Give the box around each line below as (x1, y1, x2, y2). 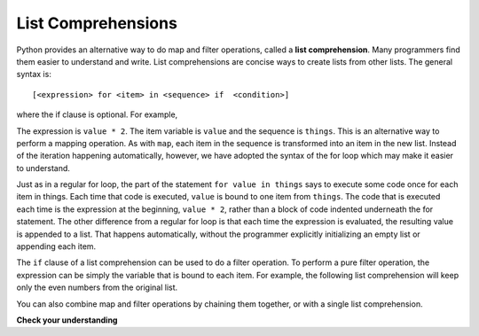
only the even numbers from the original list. (16, 282, 178, 293)
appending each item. (16, 241, 97, 252)
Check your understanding (16, 315, 118, 325)
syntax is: (16, 69, 52, 80)
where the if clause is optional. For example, (16, 109, 178, 120)
